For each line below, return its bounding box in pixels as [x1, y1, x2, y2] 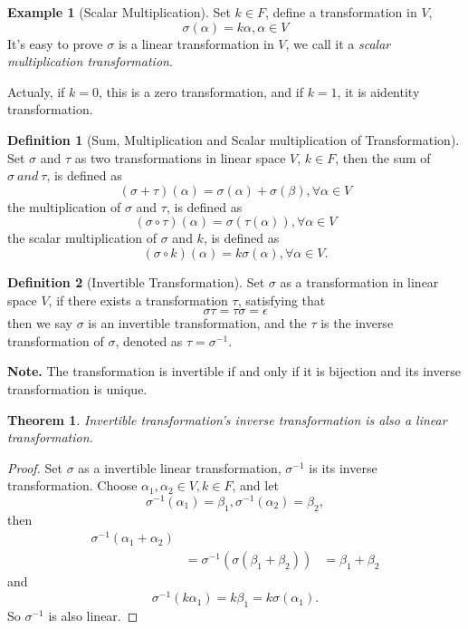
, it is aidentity [337, 82, 420, 101]
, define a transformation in [264, 3, 417, 21]
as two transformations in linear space [74, 148, 286, 167]
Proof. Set [7, 458, 62, 477]
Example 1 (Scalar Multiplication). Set [7, 3, 231, 21]
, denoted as [115, 331, 183, 350]
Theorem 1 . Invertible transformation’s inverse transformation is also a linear [7, 410, 447, 429]
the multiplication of [7, 197, 121, 216]
